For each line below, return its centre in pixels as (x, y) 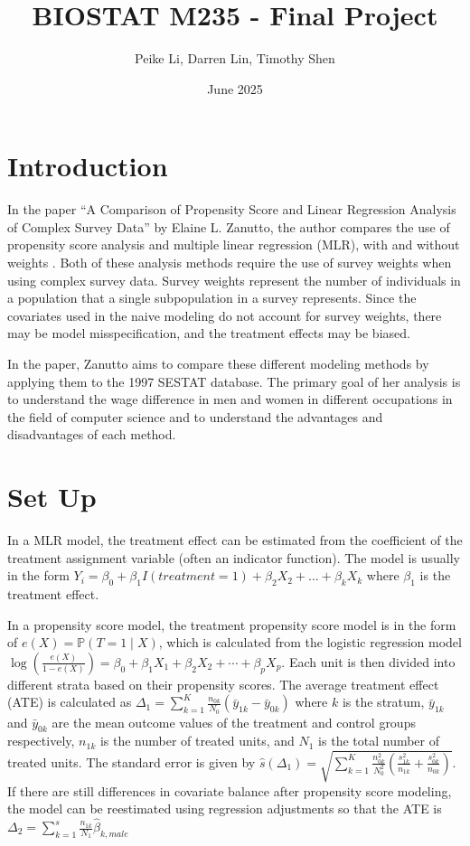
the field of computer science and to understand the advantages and (195, 416)
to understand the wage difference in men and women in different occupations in (230, 399)
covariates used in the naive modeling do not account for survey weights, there (225, 315)
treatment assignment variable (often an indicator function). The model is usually (234, 557)
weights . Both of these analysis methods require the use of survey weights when (230, 263)
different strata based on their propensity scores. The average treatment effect (223, 684)
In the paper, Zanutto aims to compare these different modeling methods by (218, 363)
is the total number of (379, 741)
